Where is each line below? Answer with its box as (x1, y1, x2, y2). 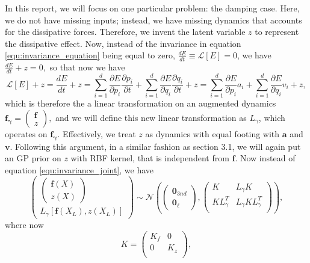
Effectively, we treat (63, 127, 136, 140)
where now (5, 218, 44, 231)
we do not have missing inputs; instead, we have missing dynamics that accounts (5, 13, 302, 26)
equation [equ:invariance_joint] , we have (5, 163, 154, 176)
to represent (255, 25, 299, 38)
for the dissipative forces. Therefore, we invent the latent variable (5, 25, 246, 38)
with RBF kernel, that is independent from (70, 152, 229, 164)
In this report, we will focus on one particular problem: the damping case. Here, (5, 2, 300, 14)
